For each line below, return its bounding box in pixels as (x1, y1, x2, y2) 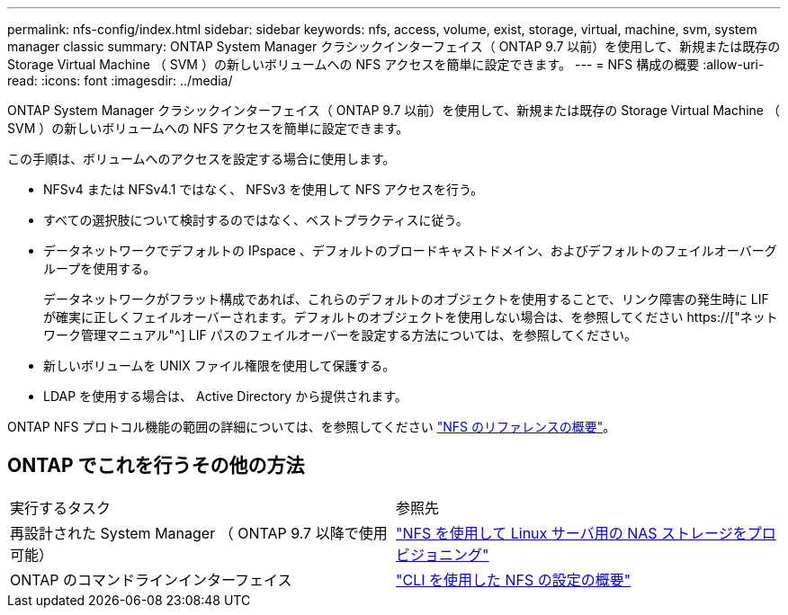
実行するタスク (10, 498, 112, 517)
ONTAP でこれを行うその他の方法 (7, 454, 305, 477)
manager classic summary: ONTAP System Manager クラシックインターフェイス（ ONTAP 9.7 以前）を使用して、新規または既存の (7, 39, 781, 54)
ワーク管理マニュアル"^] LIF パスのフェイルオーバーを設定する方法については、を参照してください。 (43, 327, 637, 343)
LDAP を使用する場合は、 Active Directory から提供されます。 (43, 388, 407, 404)
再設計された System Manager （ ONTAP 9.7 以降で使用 (10, 523, 388, 542)
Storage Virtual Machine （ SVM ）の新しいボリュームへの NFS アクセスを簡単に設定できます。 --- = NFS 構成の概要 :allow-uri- (7, 57, 765, 72)
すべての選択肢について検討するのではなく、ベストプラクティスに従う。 (43, 212, 469, 227)
